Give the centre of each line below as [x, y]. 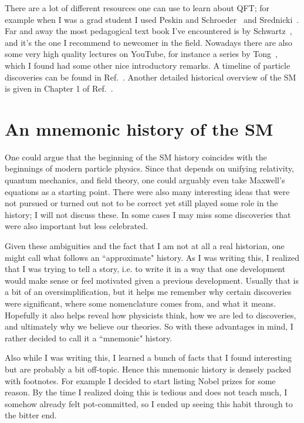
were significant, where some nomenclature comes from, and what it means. [141, 303]
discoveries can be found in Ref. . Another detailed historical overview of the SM [151, 77]
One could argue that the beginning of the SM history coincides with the [136, 157]
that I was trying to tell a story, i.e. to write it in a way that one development [145, 269]
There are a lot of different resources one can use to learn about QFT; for [137, 8]
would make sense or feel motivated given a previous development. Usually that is [152, 280]
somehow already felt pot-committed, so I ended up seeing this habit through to [149, 403]
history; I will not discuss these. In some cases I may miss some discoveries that [148, 214]
